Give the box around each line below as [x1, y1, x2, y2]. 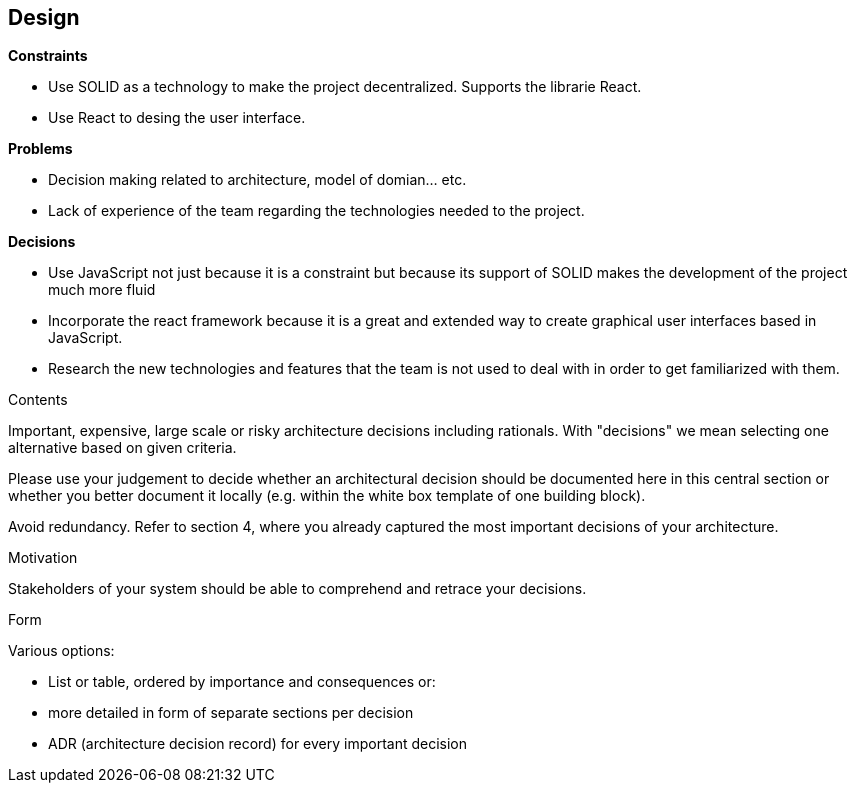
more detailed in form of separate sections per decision [48, 704, 414, 722]
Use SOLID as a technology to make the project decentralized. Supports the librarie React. [48, 78, 642, 96]
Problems [8, 140, 73, 158]
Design [8, 5, 80, 30]
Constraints [8, 47, 88, 65]
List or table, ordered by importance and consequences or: [48, 673, 436, 691]
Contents [8, 391, 68, 409]
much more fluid [48, 281, 156, 299]
